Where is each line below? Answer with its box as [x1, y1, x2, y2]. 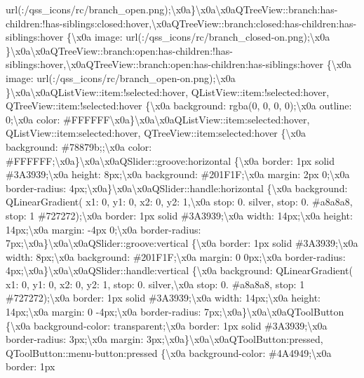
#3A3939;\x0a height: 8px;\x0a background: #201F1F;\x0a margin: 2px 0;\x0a [6, 167, 350, 182]
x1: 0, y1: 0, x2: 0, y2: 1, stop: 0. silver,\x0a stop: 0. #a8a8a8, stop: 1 [6, 276, 305, 291]
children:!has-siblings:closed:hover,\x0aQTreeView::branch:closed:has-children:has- [6, 15, 357, 30]
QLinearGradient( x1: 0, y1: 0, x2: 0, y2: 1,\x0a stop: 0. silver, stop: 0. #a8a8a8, [6, 194, 353, 209]
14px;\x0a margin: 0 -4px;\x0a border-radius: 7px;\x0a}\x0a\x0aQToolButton [6, 304, 344, 319]
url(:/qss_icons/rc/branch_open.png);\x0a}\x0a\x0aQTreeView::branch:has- [6, 2, 338, 16]
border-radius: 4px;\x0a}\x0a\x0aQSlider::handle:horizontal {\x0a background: [6, 180, 348, 195]
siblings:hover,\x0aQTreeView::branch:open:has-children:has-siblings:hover [6, 57, 324, 72]
